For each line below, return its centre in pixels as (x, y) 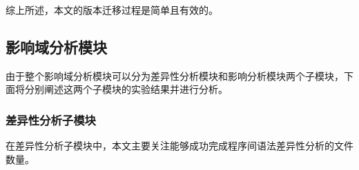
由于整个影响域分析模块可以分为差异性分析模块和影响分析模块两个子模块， (175, 75)
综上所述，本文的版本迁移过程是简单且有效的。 (112, 10)
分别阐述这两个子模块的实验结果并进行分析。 (126, 89)
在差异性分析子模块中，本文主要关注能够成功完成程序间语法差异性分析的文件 (179, 146)
